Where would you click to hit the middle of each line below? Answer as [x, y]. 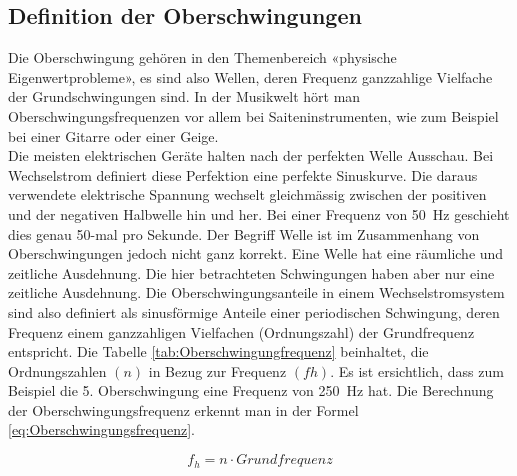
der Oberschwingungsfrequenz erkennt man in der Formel [183, 409]
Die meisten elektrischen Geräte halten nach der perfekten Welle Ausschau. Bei [251, 155]
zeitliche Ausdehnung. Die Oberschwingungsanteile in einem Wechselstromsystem [256, 292]
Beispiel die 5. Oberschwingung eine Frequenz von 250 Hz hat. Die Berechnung [251, 390]
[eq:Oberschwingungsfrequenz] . [101, 429]
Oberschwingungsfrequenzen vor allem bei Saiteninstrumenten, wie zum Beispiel [253, 115]
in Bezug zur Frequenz [217, 370]
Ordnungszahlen [57, 370]
